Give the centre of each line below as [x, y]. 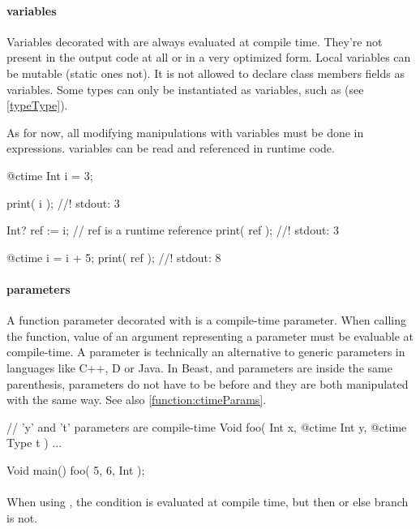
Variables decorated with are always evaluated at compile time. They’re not [195, 41]
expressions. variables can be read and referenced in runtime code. [171, 148]
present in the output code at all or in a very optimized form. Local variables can [209, 57]
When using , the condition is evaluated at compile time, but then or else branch [208, 502]
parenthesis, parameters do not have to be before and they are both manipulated [208, 383]
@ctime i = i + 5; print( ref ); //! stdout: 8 [114, 257]
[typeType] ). [37, 105]
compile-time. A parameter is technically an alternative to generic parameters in [206, 352]
